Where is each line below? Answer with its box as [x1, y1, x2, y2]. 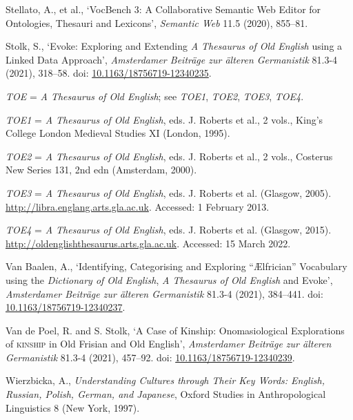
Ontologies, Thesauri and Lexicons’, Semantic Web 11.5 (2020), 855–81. [6, 15, 308, 30]
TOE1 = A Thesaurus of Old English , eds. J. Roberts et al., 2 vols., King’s [6, 112, 323, 126]
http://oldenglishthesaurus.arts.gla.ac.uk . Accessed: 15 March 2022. [6, 236, 291, 250]
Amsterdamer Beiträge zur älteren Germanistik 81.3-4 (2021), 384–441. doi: [6, 286, 323, 300]
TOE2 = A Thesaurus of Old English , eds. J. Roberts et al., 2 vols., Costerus [6, 149, 333, 163]
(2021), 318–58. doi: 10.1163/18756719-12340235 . [6, 66, 212, 80]
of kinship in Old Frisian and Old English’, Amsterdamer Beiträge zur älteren [6, 336, 332, 351]
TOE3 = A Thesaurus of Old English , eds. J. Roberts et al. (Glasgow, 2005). [6, 185, 332, 200]
